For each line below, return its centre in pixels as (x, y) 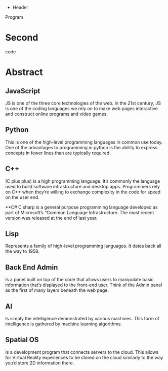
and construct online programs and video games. (56, 114)
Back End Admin (32, 267)
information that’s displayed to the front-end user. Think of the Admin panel (84, 285)
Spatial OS (22, 340)
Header (20, 7)
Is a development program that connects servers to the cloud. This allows (82, 352)
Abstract (24, 72)
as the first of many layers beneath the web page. (57, 290)
